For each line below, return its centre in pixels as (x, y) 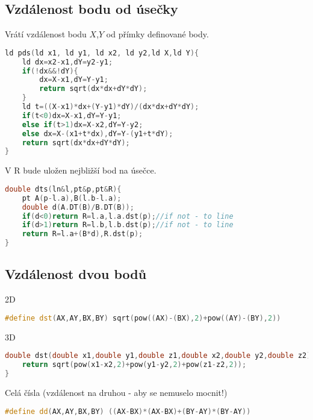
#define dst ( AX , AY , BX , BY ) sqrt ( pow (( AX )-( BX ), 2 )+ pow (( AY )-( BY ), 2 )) (143, 318)
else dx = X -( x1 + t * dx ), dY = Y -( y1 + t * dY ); (98, 133)
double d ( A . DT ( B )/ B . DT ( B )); (78, 207)
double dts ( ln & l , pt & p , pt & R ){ (63, 189)
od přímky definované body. (157, 34)
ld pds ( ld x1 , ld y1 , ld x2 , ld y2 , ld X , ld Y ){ (102, 53)
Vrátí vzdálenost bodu (46, 34)
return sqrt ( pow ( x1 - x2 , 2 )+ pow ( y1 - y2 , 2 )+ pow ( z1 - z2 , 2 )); (134, 365)
